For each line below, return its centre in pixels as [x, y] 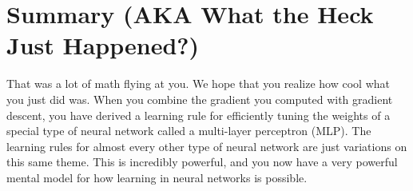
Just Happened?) [103, 45]
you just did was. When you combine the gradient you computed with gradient [200, 99]
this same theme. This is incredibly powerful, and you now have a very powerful [202, 162]
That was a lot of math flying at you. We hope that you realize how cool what [198, 84]
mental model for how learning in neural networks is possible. [157, 177]
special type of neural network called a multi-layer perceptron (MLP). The [189, 131]
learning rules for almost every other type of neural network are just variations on [207, 146]
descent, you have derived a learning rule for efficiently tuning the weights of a [199, 115]
